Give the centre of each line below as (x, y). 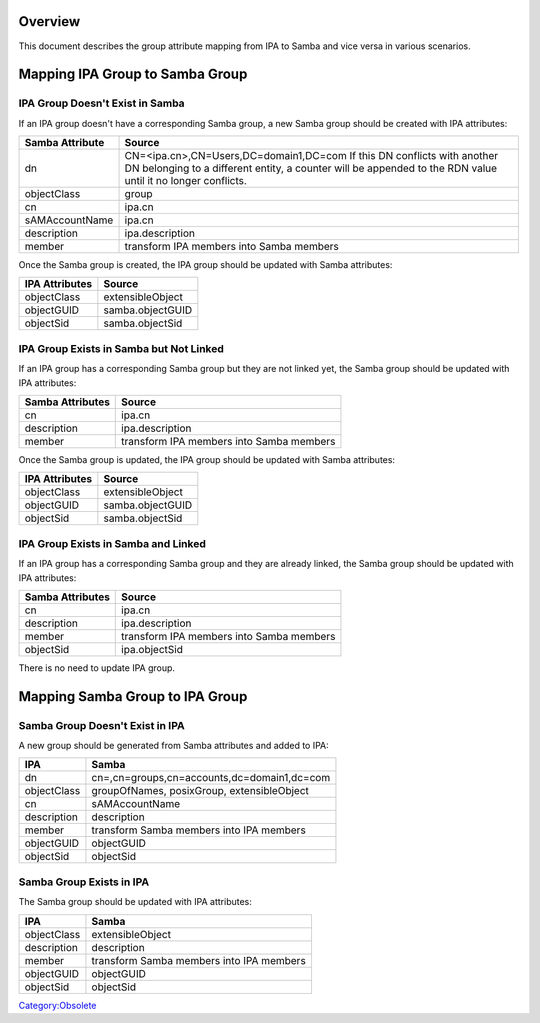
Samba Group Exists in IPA (84, 882)
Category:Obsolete (57, 1005)
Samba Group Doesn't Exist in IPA (101, 725)
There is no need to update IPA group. (96, 667)
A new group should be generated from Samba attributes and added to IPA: (173, 746)
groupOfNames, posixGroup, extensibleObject (200, 791)
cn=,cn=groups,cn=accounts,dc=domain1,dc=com (211, 778)
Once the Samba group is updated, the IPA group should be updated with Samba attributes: (206, 459)
